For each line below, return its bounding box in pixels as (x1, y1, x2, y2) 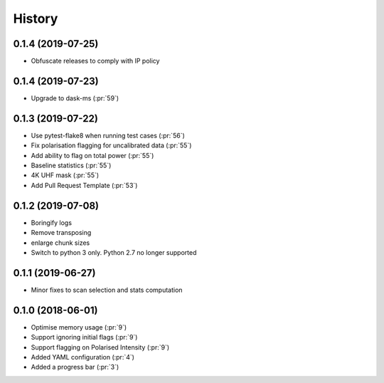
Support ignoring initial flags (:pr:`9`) (31, 333, 138, 342)
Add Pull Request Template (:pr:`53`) (31, 181, 138, 189)
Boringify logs (31, 218, 73, 227)
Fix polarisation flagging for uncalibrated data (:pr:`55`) (31, 141, 192, 149)
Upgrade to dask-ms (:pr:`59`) (31, 93, 119, 103)
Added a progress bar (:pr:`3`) (31, 363, 119, 372)
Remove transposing (31, 229, 92, 237)
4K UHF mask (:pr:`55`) (31, 171, 100, 179)
